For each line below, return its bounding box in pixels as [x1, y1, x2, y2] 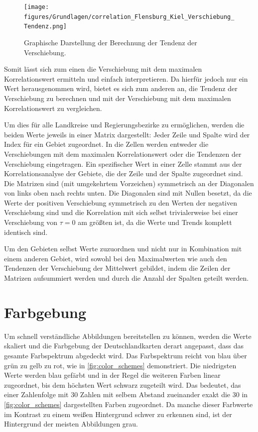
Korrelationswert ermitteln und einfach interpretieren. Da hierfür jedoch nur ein [4, 73, 248, 84]
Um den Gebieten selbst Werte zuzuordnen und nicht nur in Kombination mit [4, 243, 242, 254]
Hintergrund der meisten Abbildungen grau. [4, 419, 138, 429]
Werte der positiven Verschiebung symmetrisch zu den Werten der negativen [4, 197, 237, 208]
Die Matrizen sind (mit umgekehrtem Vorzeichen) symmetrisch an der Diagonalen [4, 178, 254, 188]
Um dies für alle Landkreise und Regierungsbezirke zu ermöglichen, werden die [4, 119, 245, 130]
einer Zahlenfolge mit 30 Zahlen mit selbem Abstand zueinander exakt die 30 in [4, 389, 248, 400]
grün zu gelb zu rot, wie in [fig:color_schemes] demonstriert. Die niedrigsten [4, 360, 237, 370]
